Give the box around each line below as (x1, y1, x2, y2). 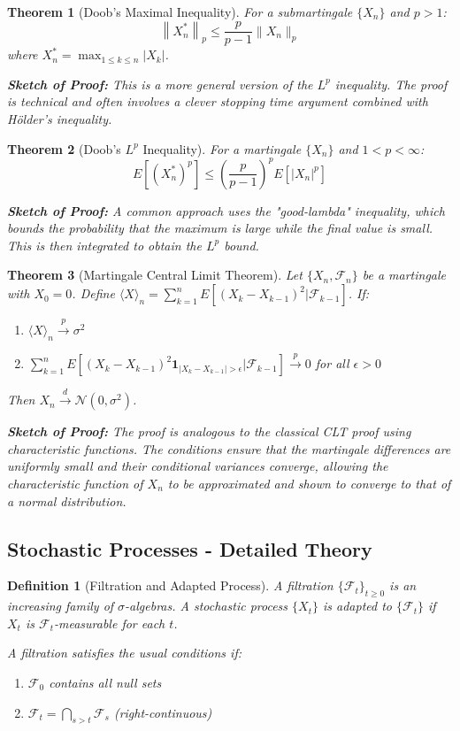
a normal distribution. (7, 491, 126, 510)
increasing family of (7, 596, 114, 615)
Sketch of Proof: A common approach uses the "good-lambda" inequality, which (7, 201, 445, 219)
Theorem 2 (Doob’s (7, 139, 121, 158)
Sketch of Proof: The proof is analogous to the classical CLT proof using (7, 422, 411, 441)
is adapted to (323, 596, 393, 615)
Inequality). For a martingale (142, 139, 302, 158)
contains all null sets (49, 673, 162, 691)
